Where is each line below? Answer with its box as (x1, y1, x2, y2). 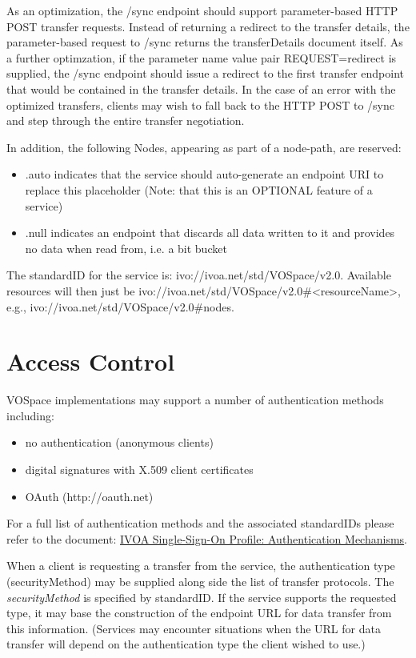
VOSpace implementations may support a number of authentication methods (6, 391, 384, 408)
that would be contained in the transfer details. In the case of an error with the (6, 80, 396, 97)
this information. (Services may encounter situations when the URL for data (6, 620, 381, 636)
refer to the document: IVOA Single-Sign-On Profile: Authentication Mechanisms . (6, 530, 408, 547)
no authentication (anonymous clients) (25, 434, 214, 451)
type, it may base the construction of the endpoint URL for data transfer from (6, 604, 392, 621)
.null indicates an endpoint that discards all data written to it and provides (25, 224, 395, 241)
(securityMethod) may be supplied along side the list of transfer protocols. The (6, 572, 394, 589)
